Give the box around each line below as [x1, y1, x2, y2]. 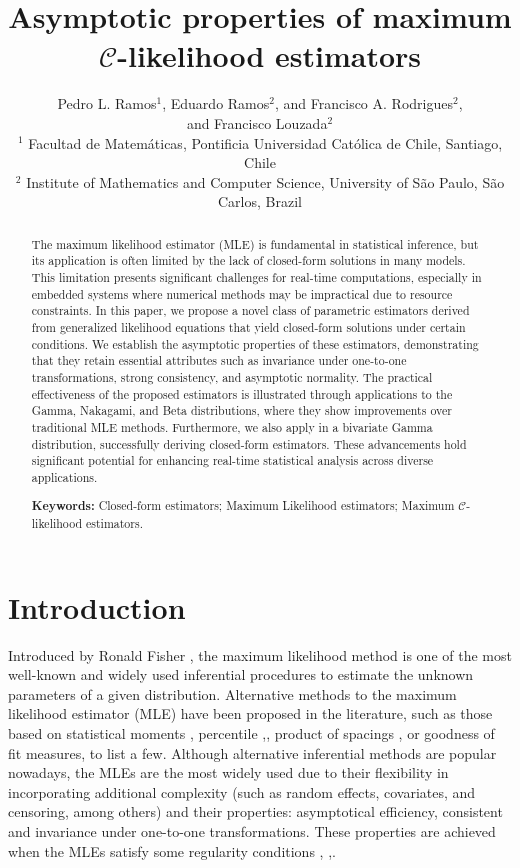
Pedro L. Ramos [57, 93, 157, 114]
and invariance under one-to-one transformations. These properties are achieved [8, 821, 496, 841]
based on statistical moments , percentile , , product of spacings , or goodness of [8, 723, 495, 744]
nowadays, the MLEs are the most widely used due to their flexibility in [8, 762, 449, 783]
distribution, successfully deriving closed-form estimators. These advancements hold [31, 435, 467, 452]
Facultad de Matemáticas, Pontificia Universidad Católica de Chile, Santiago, [28, 132, 503, 153]
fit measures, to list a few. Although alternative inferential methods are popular [8, 742, 497, 763]
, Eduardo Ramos [162, 93, 270, 114]
